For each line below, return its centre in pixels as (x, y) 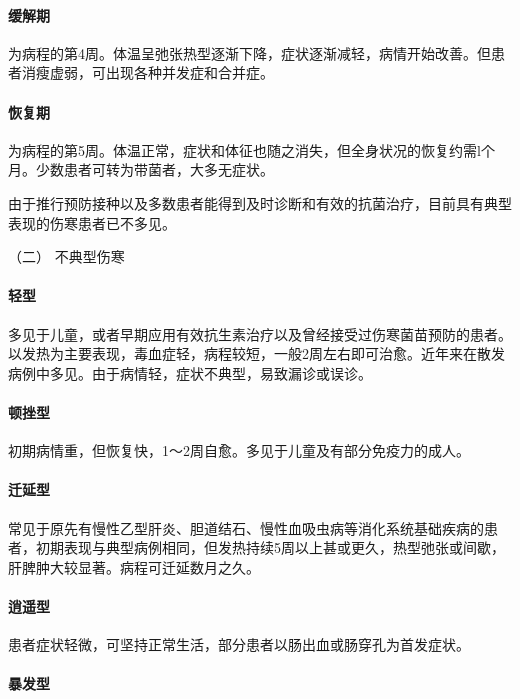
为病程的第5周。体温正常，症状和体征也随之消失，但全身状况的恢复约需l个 (251, 149)
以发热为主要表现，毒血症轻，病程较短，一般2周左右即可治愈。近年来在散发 (256, 353)
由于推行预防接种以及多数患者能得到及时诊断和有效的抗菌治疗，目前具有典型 (260, 202)
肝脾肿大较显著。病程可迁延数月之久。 (134, 566)
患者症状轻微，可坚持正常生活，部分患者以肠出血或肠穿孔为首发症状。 (239, 644)
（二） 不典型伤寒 (66, 256)
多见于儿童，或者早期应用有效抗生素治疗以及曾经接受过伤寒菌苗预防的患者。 (260, 333)
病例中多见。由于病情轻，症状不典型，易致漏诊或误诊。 (190, 372)
